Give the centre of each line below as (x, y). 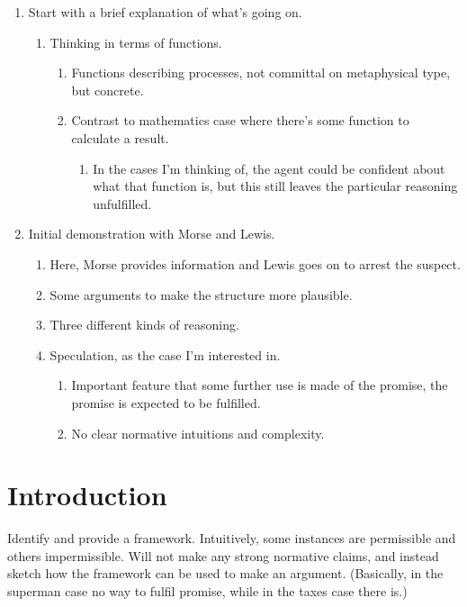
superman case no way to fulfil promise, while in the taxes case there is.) (207, 591)
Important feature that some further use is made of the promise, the (260, 385)
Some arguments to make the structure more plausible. (201, 294)
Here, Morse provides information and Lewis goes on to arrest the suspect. (255, 263)
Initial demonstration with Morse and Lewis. (152, 234)
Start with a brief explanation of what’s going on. (165, 12)
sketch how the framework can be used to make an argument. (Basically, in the (225, 573)
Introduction (87, 495)
